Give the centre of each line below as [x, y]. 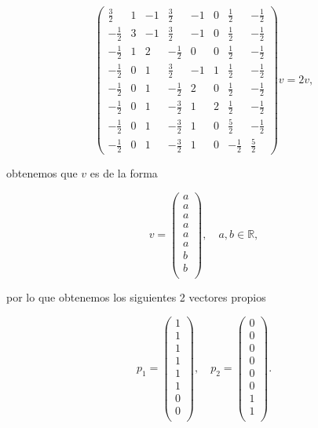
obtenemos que [42, 173]
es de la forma [124, 173]
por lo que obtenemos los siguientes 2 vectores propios [136, 297]
